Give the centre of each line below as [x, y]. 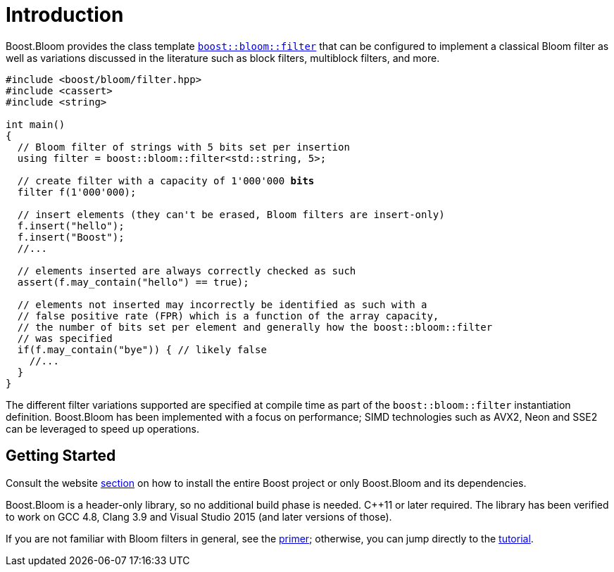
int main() [36, 124]
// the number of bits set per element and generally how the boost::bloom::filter [255, 327]
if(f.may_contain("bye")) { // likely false [142, 349]
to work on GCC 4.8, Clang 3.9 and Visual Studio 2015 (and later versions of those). [199, 516]
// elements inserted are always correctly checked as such [187, 271]
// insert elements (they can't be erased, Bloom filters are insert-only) [231, 214]
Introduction [65, 15]
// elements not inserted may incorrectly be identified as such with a [222, 304]
